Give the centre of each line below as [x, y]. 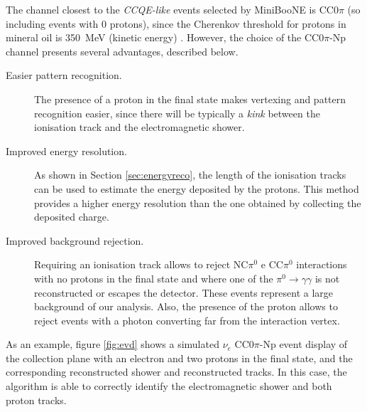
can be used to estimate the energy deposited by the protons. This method [197, 188]
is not [327, 278]
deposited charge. [72, 217]
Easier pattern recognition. [64, 75]
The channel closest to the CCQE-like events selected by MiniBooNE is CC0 [172, 9]
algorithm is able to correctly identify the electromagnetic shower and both [169, 386]
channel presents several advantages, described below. [122, 51]
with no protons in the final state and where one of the [154, 278]
